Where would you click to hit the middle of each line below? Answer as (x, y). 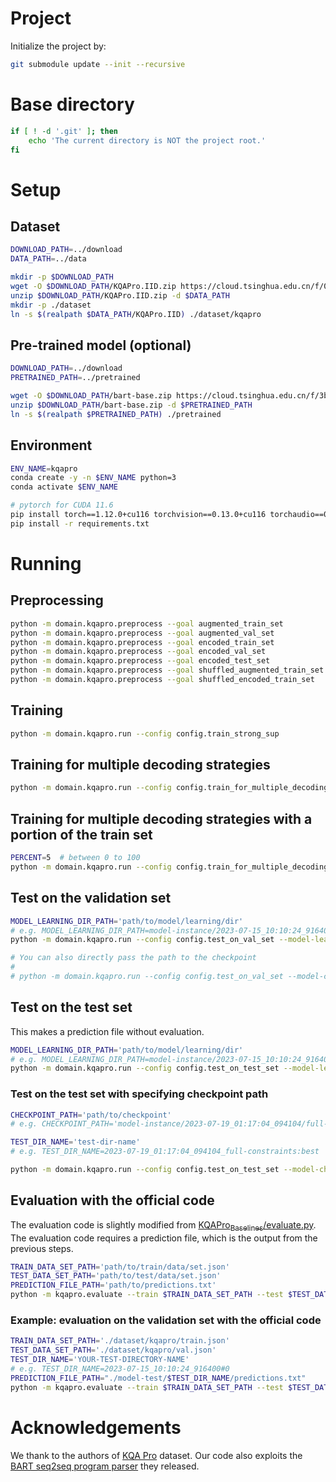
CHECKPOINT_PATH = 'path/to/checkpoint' (91, 1115)
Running (46, 563)
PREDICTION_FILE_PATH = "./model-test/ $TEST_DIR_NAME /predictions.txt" (158, 1378)
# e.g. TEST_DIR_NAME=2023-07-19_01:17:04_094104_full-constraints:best (165, 1152)
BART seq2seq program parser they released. (105, 1466)
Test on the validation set (91, 898)
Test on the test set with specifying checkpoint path (139, 1094)
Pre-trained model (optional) (101, 345)
